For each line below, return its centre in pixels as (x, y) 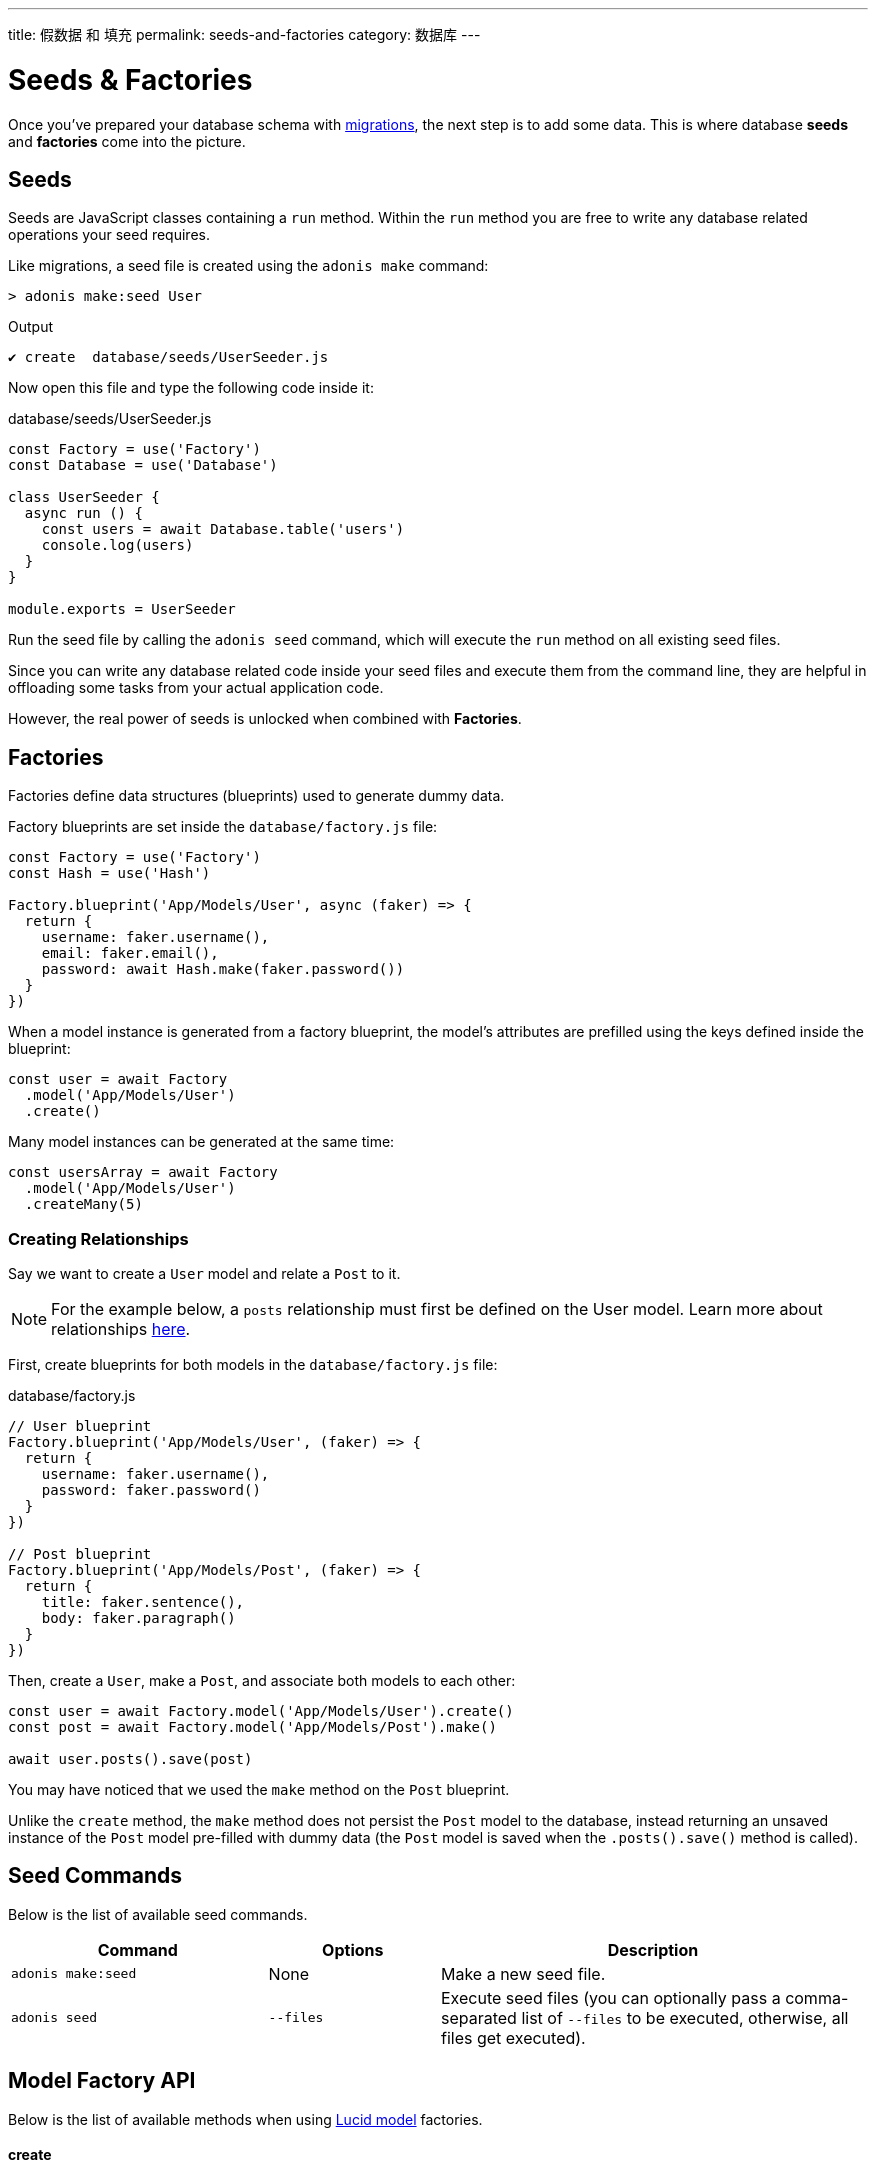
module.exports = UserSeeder (122, 609)
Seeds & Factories (130, 79)
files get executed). (513, 2037)
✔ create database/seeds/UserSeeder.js (168, 357)
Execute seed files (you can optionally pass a (610, 1997)
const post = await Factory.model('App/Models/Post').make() (252, 1726)
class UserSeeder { (84, 497)
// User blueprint (80, 1425)
